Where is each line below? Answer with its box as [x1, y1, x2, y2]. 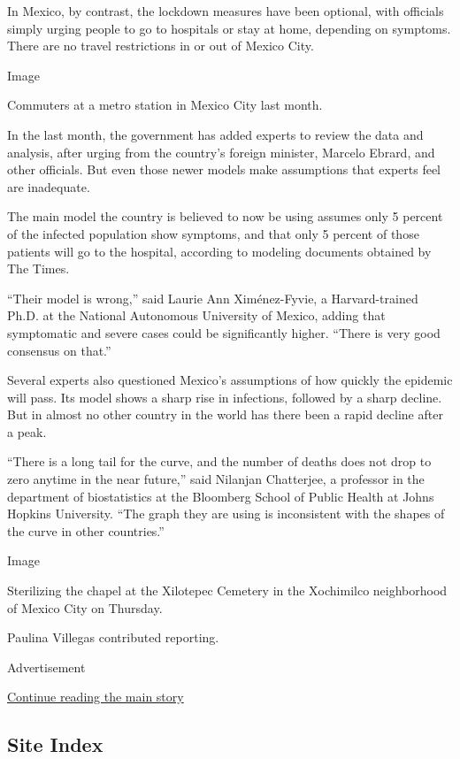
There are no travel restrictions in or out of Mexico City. [7, 36, 314, 55]
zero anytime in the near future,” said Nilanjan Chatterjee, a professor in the [7, 470, 425, 488]
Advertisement [7, 657, 86, 676]
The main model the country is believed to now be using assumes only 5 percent [7, 207, 443, 226]
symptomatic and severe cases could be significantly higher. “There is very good [7, 323, 441, 341]
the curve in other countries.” [7, 521, 165, 540]
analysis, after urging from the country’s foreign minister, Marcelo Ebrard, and [7, 142, 435, 161]
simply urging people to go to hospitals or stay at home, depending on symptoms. [7, 19, 451, 37]
